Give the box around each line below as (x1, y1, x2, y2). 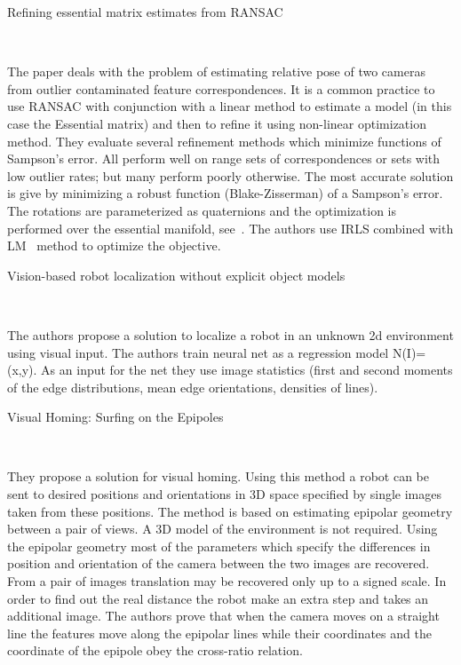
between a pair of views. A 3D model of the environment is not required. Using (7, 519, 438, 538)
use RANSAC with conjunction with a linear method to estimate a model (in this (7, 97, 452, 115)
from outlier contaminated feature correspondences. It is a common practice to (7, 79, 435, 98)
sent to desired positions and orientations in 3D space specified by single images (7, 485, 441, 503)
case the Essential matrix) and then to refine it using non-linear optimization (7, 114, 426, 132)
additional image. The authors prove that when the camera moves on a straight (7, 606, 440, 625)
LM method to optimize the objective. (7, 236, 221, 255)
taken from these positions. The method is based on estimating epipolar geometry (7, 502, 453, 520)
